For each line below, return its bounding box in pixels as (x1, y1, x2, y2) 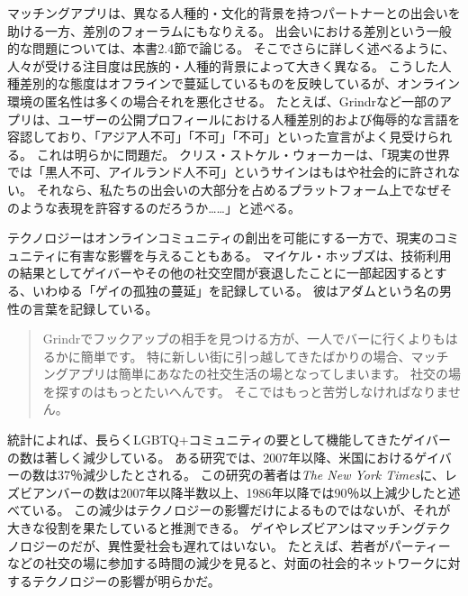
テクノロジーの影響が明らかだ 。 (31, 571, 220, 590)
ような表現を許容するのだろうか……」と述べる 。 (19, 197, 301, 216)
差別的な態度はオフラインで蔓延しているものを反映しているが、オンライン (19, 74, 460, 93)
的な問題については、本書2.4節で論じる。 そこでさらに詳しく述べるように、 (7, 39, 455, 58)
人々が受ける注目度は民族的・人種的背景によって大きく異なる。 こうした (7, 56, 439, 75)
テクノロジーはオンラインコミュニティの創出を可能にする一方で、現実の (7, 228, 434, 247)
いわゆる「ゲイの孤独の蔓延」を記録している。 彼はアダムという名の (31, 280, 439, 299)
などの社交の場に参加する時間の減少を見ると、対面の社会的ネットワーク (7, 554, 436, 573)
